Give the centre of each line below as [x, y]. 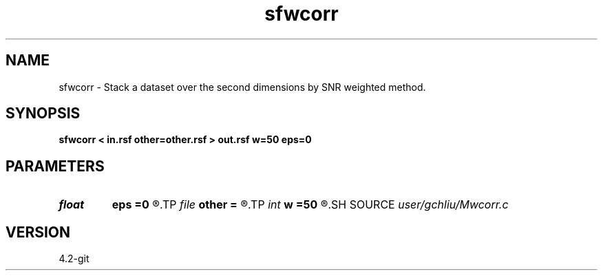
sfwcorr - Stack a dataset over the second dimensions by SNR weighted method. [242, 87]
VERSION [38, 232]
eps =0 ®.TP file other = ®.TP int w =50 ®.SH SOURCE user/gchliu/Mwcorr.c [310, 205]
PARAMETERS [55, 166]
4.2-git [74, 259]
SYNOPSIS [43, 114]
